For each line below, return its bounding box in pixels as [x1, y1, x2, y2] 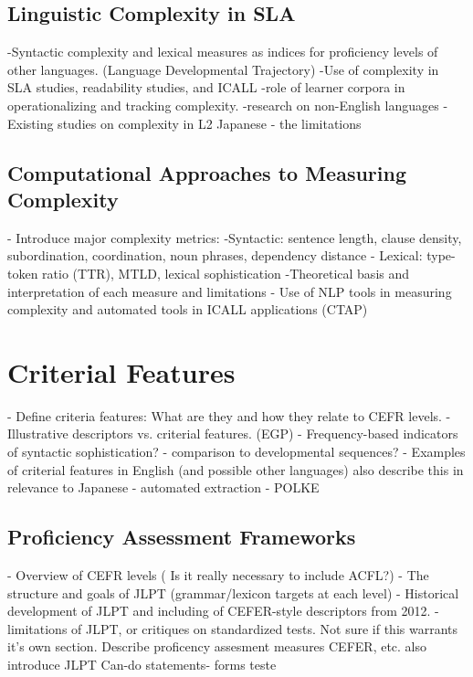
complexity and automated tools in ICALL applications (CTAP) [7, 300, 368, 319]
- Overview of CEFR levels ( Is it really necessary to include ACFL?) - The [7, 566, 429, 585]
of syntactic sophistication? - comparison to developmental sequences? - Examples [7, 442, 466, 461]
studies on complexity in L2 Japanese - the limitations [58, 113, 362, 132]
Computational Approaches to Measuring [7, 158, 406, 186]
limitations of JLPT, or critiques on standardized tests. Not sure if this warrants [7, 619, 457, 638]
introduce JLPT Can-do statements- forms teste [7, 655, 277, 673]
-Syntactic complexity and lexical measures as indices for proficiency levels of [7, 42, 438, 61]
